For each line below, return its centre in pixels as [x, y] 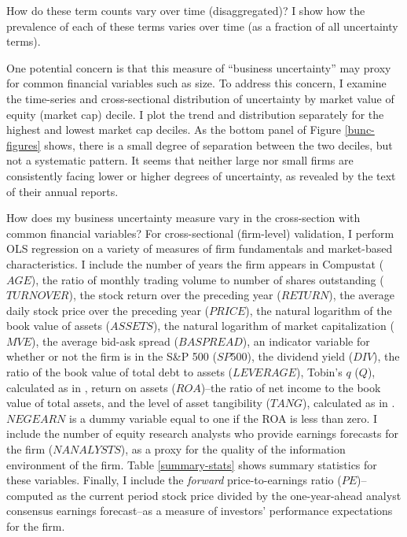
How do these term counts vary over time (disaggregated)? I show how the [186, 10]
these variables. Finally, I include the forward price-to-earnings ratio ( [174, 480]
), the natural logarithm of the [319, 310]
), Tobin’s [319, 372]
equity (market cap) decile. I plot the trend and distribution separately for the [195, 114]
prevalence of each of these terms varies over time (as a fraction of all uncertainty [202, 26]
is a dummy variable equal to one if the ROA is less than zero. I [224, 418]
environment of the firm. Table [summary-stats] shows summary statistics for [192, 464]
